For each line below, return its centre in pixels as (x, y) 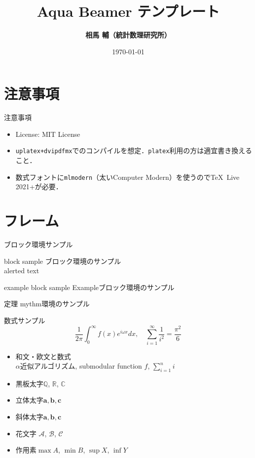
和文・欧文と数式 (43, 356)
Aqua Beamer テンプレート (128, 11)
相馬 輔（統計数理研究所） (128, 35)
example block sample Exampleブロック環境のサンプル (89, 287)
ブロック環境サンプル (38, 244)
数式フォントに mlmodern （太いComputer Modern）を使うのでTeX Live (127, 177)
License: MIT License (48, 134)
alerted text (22, 271)
